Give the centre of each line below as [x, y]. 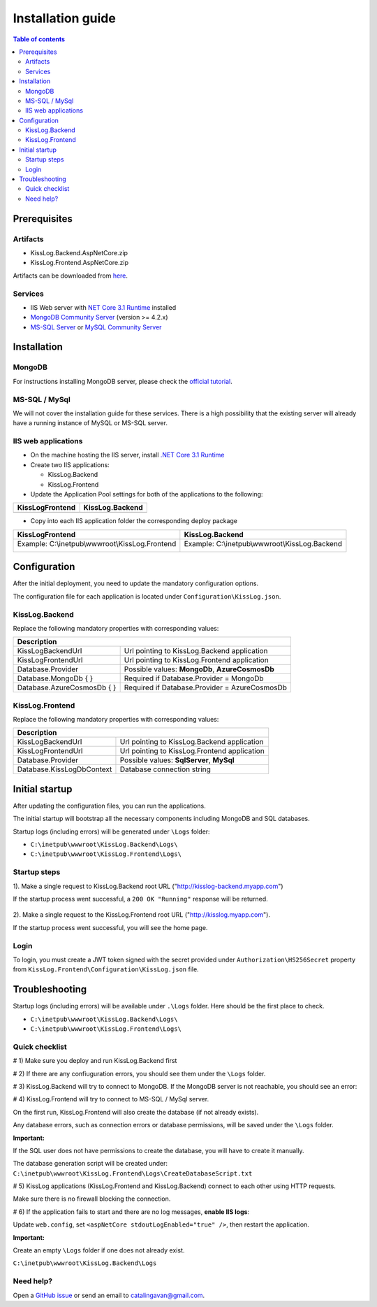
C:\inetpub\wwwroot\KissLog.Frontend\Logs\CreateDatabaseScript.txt [133, 1173]
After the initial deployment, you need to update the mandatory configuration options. [135, 583]
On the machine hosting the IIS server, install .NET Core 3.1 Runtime [127, 455]
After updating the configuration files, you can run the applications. [109, 806]
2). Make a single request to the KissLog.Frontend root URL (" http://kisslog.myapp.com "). [141, 915]
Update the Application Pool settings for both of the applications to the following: [147, 494]
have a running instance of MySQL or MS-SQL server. [90, 423]
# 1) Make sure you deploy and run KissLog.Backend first [95, 1061]
